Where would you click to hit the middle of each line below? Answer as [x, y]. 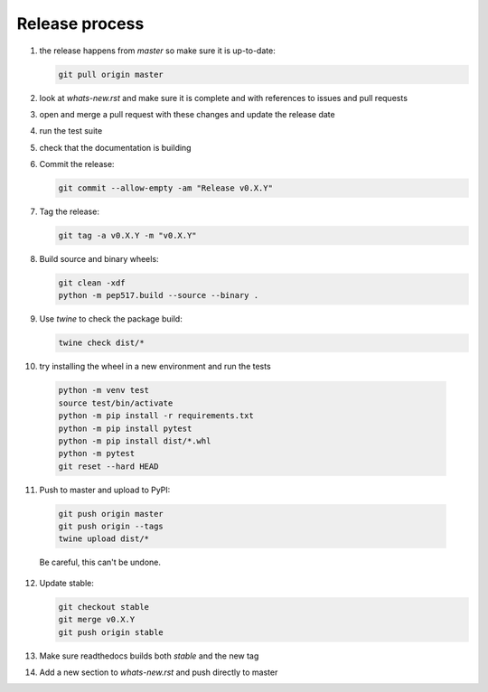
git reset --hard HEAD [108, 466]
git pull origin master [111, 74]
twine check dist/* [101, 343]
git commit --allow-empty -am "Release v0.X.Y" [165, 188]
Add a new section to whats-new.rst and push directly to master [159, 672]
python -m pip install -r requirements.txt [156, 416]
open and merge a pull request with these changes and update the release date [187, 114]
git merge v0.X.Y [97, 620]
